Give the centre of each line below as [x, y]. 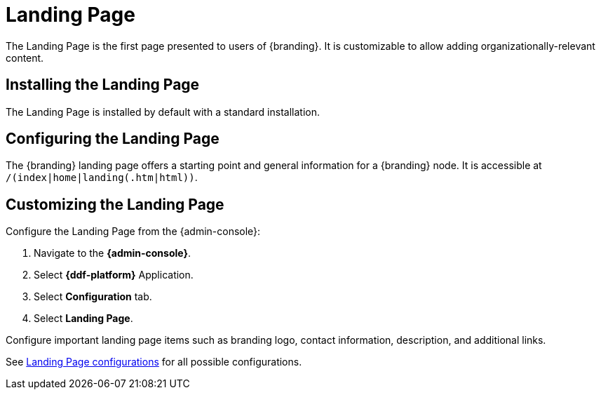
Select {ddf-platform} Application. [114, 275]
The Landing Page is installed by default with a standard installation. [163, 112]
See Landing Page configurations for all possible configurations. [154, 362]
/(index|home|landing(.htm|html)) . [102, 178]
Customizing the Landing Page [115, 204]
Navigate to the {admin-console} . [113, 253]
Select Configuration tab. [93, 297]
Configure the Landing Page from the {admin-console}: [133, 232]
